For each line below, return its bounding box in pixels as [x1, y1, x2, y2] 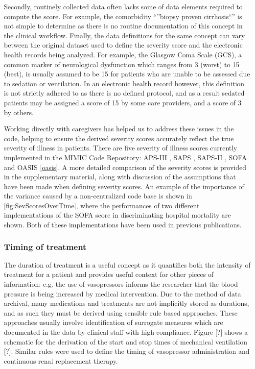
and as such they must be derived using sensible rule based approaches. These [4, 307, 238, 318]
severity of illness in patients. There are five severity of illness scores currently [4, 143, 237, 153]
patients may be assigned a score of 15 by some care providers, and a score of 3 [4, 97, 242, 107]
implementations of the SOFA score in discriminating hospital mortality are [4, 210, 231, 220]
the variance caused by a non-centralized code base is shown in [4, 191, 192, 201]
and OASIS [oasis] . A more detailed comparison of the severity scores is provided [4, 162, 246, 172]
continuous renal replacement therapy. [4, 355, 118, 366]
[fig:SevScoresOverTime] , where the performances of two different [4, 200, 200, 210]
